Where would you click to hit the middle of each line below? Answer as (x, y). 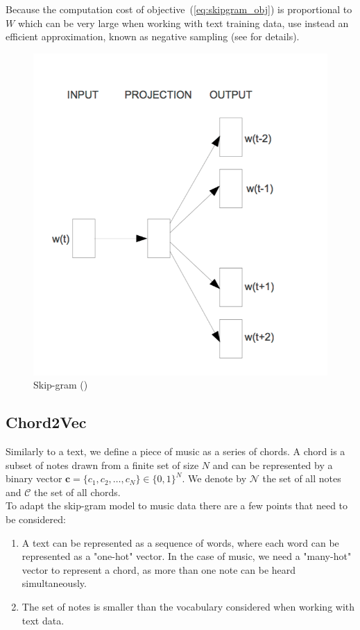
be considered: (36, 519)
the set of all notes (302, 478)
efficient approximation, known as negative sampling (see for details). (153, 36)
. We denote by (214, 478)
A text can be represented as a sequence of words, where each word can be (180, 542)
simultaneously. (54, 583)
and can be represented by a (273, 465)
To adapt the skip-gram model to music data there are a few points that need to (177, 505)
